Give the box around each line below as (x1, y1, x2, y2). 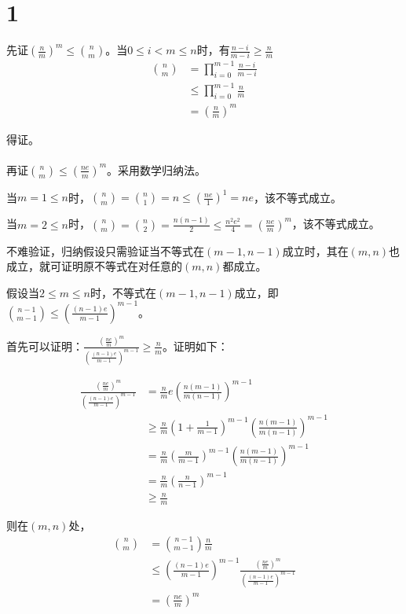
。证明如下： (162, 337, 229, 354)
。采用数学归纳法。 (107, 161, 207, 178)
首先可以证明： (6, 337, 83, 354)
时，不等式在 (90, 284, 157, 300)
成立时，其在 (282, 242, 349, 259)
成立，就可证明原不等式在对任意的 (6, 258, 182, 274)
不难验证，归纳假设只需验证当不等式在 (6, 242, 204, 259)
